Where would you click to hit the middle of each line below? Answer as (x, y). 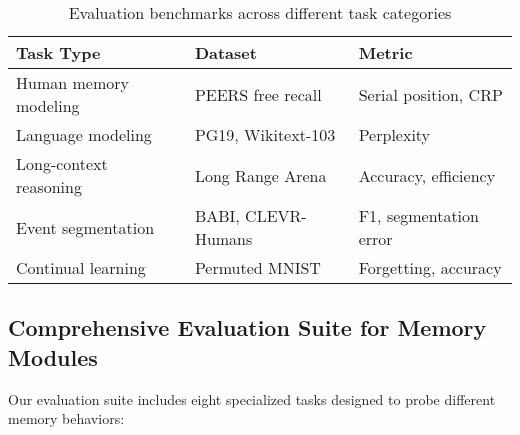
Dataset (225, 52)
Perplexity (394, 134)
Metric (385, 52)
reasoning (49, 186)
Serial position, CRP (430, 94)
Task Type (58, 52)
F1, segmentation (418, 215)
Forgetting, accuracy (430, 267)
